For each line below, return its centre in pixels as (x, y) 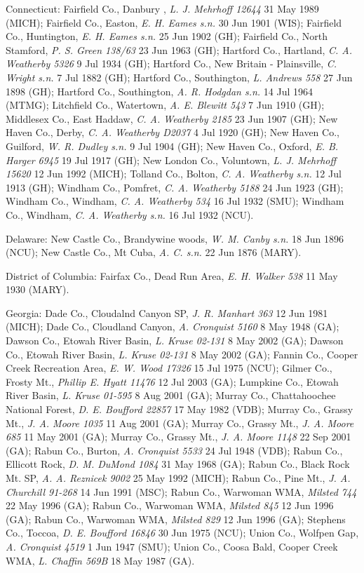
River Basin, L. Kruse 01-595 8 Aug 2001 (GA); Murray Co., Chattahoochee (171, 395)
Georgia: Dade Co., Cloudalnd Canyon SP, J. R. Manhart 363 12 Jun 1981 (167, 312)
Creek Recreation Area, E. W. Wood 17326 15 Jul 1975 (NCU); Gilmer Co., (169, 368)
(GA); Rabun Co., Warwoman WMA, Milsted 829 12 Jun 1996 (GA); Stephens (176, 519)
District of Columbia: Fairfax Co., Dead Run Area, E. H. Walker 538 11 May (172, 275)
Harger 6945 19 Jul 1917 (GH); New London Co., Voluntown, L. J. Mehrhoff (171, 160)
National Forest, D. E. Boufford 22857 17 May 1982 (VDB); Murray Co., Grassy (180, 409)
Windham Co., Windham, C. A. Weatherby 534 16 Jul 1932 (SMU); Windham (175, 201)
